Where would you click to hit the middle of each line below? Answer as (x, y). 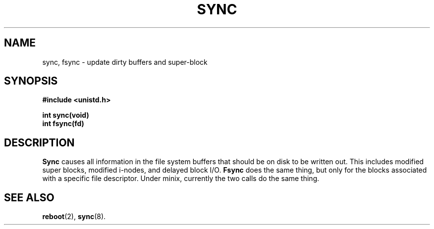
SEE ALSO (29, 197)
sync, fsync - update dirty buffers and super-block (125, 62)
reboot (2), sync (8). (74, 217)
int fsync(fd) (63, 124)
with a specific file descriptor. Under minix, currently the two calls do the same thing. (181, 179)
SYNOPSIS (31, 81)
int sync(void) (66, 115)
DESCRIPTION (39, 142)
